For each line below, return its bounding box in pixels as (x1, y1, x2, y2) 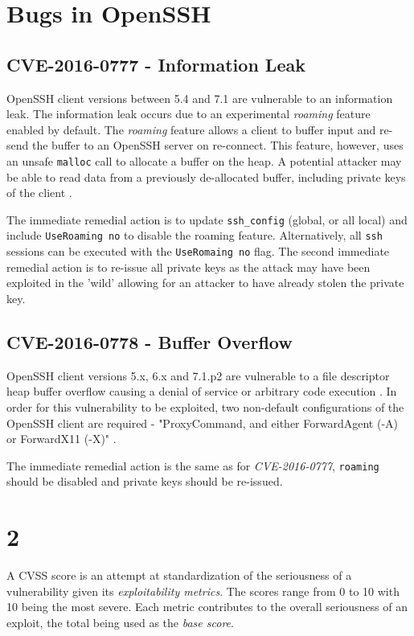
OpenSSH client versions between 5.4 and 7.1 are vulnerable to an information (6, 89, 393, 106)
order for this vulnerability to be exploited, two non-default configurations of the (6, 398, 404, 415)
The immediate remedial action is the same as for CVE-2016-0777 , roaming (6, 457, 379, 474)
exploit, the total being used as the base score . (6, 613, 234, 630)
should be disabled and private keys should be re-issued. (6, 473, 283, 490)
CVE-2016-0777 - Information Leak (6, 51, 305, 76)
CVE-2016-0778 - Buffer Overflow (6, 329, 293, 354)
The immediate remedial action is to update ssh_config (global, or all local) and (6, 211, 408, 228)
